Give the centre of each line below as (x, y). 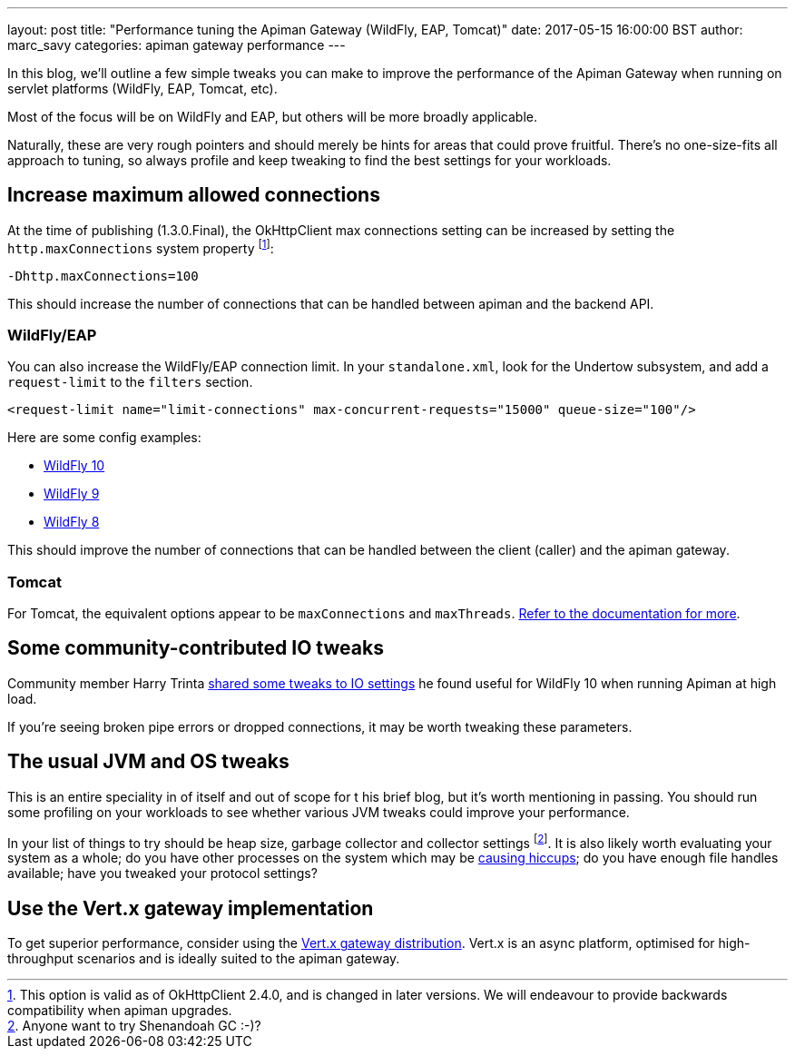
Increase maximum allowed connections (194, 195)
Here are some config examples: (104, 438)
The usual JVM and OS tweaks (148, 762)
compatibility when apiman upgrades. (120, 1011)
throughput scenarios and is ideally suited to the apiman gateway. (204, 959)
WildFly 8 (72, 522)
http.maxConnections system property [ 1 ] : (141, 247)
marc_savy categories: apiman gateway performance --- (177, 45)
